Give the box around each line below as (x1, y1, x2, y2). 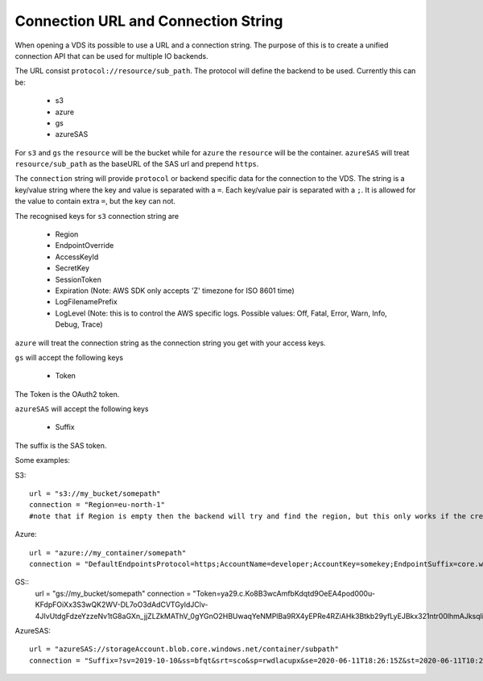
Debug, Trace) (55, 320, 104, 329)
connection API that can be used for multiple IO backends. (14, 51, 208, 60)
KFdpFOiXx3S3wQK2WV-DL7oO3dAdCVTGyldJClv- (35, 600, 208, 609)
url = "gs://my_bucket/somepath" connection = (35, 588, 192, 598)
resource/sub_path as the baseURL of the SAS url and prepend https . (14, 159, 259, 169)
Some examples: (14, 456, 70, 465)
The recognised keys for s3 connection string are (14, 211, 180, 221)
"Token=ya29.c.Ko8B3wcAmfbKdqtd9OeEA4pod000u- (192, 588, 376, 598)
